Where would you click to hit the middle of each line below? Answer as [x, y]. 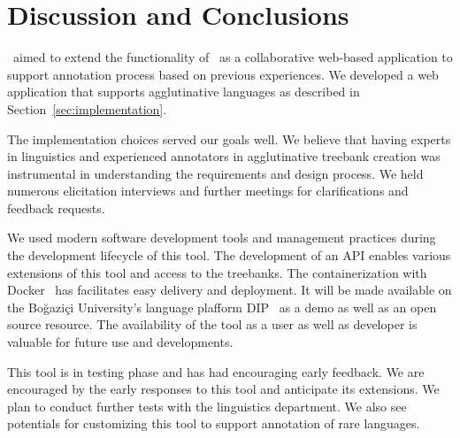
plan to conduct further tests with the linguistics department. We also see [207, 406]
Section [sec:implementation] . [87, 108]
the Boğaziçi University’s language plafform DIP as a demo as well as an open [222, 307]
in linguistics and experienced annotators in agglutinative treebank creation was [224, 156]
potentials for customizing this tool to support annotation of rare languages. [214, 423]
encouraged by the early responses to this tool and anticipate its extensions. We [223, 389]
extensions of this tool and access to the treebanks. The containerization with [217, 272]
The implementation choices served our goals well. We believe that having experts [229, 138]
